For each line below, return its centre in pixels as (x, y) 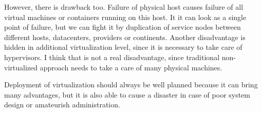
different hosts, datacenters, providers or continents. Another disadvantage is (125, 37)
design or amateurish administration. (62, 105)
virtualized (21, 67)
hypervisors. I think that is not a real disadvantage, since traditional (112, 57)
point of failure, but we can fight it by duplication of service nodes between (123, 27)
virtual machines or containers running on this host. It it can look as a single (125, 17)
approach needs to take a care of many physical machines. (131, 67)
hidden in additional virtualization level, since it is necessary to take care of (123, 47)
